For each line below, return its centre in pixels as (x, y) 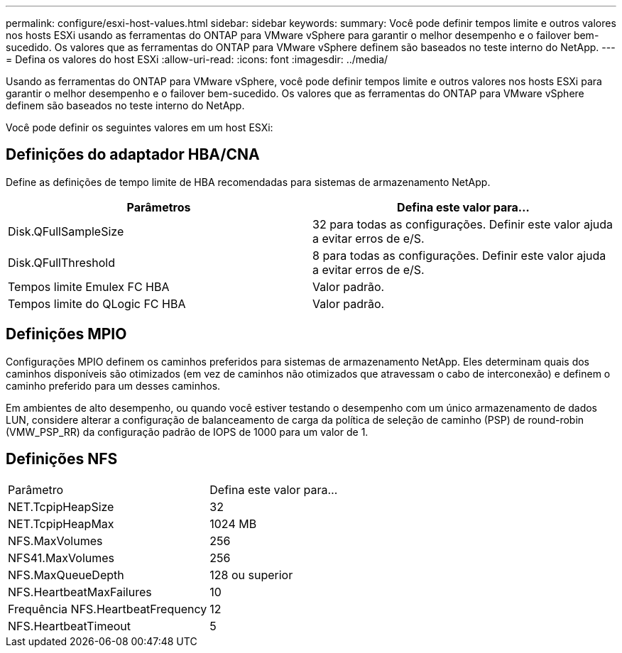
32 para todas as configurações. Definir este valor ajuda (463, 224)
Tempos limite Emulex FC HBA (89, 286)
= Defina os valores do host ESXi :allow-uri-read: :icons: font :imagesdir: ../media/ (197, 59)
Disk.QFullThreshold (61, 262)
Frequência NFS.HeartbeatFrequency (108, 609)
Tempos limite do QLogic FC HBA (97, 303)
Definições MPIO (66, 334)
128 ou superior (251, 575)
